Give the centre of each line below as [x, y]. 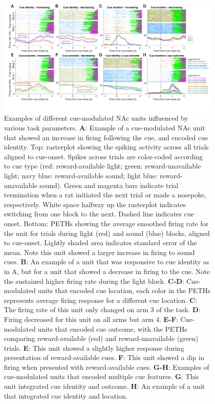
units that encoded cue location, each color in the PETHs [124, 290]
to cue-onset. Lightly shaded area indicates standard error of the [100, 243]
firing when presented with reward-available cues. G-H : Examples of [107, 367]
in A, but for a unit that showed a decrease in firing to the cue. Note [107, 271]
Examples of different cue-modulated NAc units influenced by [96, 118]
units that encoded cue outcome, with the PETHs [113, 329]
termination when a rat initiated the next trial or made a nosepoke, [105, 195]
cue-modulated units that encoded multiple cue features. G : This [101, 376]
